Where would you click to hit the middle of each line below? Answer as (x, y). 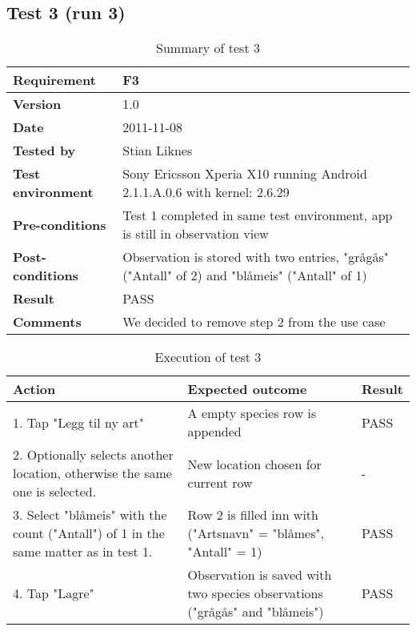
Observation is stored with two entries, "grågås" (256, 257)
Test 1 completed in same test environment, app (258, 215)
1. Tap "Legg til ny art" (78, 422)
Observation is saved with (260, 575)
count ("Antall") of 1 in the (89, 533)
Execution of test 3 (208, 357)
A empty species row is (252, 413)
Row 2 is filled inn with (253, 515)
